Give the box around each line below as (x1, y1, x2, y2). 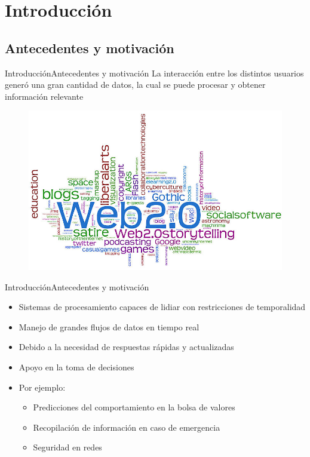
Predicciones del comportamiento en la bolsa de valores (33, 401, 235, 413)
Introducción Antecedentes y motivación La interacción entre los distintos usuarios (5, 66, 304, 79)
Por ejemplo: (19, 381, 66, 393)
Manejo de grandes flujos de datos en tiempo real (19, 320, 199, 333)
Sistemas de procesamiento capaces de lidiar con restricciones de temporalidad (19, 300, 306, 313)
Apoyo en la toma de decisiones (19, 360, 134, 373)
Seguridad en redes (33, 441, 102, 453)
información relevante (5, 90, 84, 102)
